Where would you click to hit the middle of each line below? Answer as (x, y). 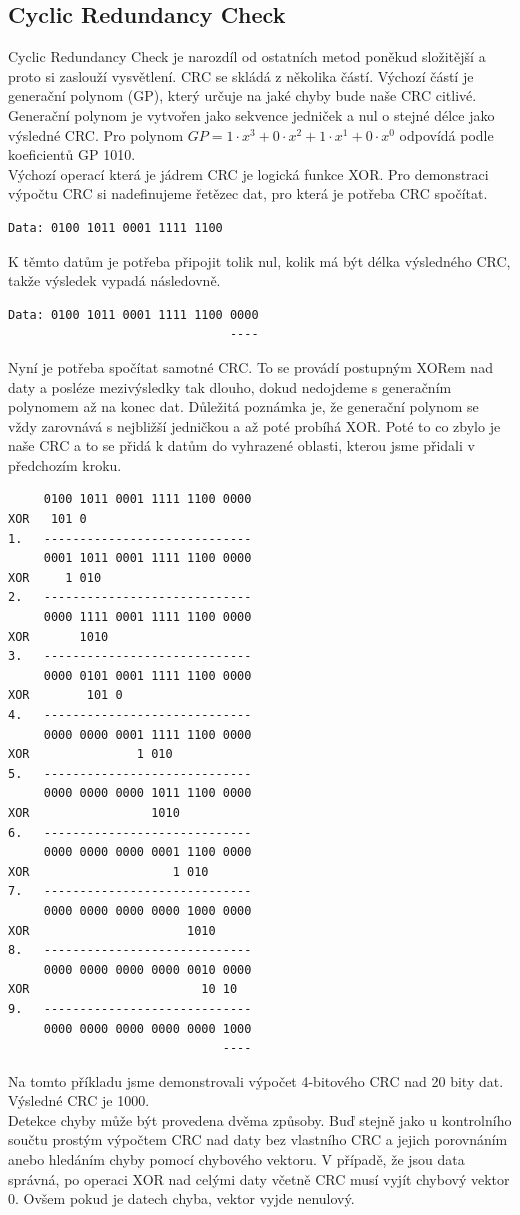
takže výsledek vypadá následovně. (114, 280)
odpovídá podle (446, 134)
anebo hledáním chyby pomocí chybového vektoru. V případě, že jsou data (236, 1159)
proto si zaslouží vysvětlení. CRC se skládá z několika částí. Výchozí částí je (241, 75)
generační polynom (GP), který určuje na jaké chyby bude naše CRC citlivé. (242, 95)
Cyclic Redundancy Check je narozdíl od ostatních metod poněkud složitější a (247, 56)
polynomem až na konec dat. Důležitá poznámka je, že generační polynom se (243, 406)
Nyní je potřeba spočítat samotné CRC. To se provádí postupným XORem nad (250, 366)
